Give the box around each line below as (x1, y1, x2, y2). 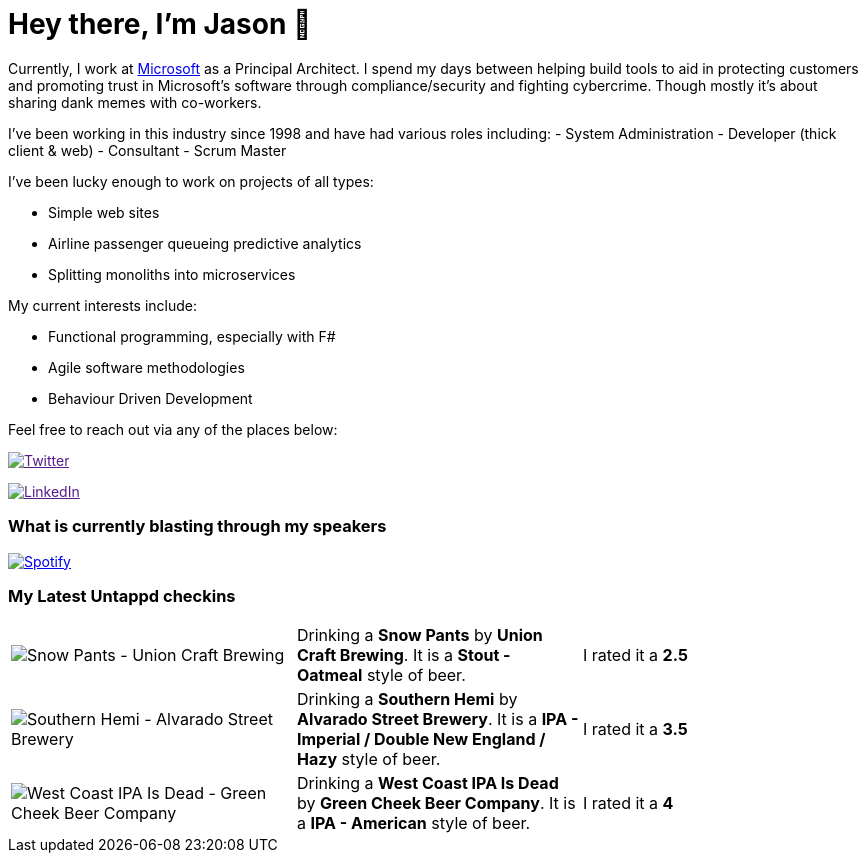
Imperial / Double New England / (296, 729, 546, 750)
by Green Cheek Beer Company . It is (296, 793, 576, 814)
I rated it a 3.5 (582, 719, 688, 740)
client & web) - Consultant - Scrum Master (8, 141, 287, 159)
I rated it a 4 (582, 793, 674, 814)
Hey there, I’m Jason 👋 (8, 7, 312, 41)
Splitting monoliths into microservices (48, 265, 296, 283)
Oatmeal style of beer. (296, 665, 466, 686)
